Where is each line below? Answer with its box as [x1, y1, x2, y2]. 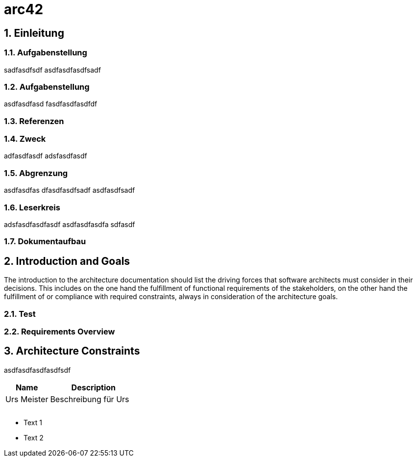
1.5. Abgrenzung [4, 168, 68, 178]
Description [71, 382, 116, 392]
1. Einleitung [4, 26, 64, 39]
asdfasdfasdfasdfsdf [4, 365, 71, 374]
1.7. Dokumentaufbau [4, 236, 86, 247]
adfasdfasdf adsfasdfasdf [4, 152, 87, 160]
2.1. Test [4, 308, 36, 319]
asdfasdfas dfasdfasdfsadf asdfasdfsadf [4, 186, 135, 195]
